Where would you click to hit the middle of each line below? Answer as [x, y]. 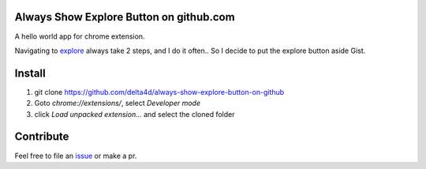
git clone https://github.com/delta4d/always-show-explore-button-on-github [159, 92]
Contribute [42, 137]
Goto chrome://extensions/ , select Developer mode [118, 103]
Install [30, 73]
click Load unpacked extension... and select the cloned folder [135, 114]
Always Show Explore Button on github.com [125, 17]
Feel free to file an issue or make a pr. [76, 156]
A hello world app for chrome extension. [80, 36]
